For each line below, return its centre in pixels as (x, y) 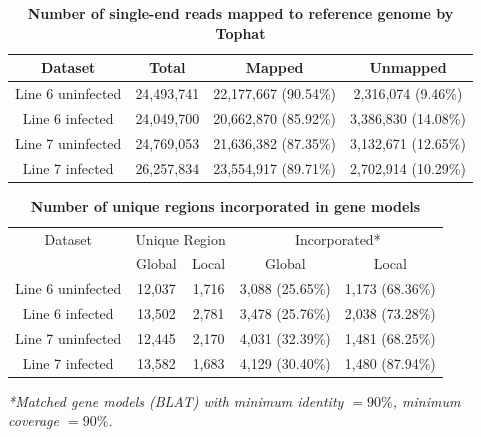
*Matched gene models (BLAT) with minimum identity (176, 400)
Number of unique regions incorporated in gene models (225, 205)
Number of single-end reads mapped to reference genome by (240, 13)
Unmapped (408, 67)
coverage (33, 420)
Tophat (240, 32)
